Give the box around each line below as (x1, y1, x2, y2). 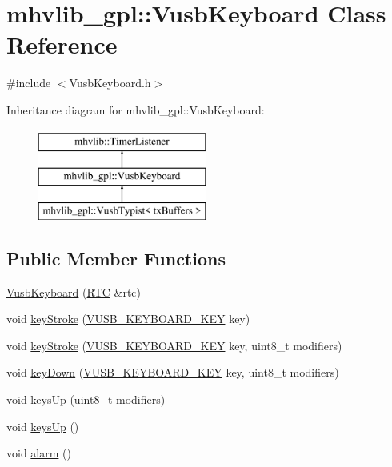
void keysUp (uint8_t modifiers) (6, 391, 166, 408)
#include (6, 74, 51, 91)
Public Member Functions (6, 245, 226, 270)
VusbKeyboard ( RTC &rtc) (6, 283, 141, 300)
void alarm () (6, 445, 71, 461)
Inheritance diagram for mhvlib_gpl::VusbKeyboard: (6, 101, 265, 118)
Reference (6, 28, 118, 61)
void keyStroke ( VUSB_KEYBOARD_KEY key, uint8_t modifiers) (6, 337, 342, 353)
